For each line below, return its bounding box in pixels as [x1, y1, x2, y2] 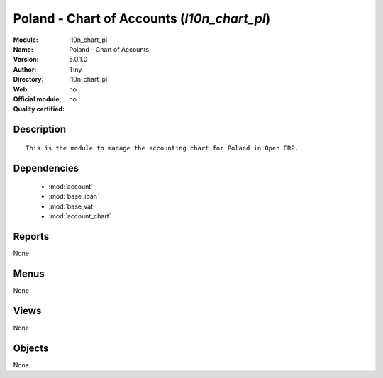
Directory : [13, 75, 44, 84]
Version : [13, 55, 39, 64]
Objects [13, 342, 49, 354]
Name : [13, 45, 33, 53]
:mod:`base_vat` [48, 202, 95, 211]
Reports [13, 230, 50, 243]
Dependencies [13, 162, 79, 174]
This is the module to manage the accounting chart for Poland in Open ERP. [26, 144, 299, 152]
